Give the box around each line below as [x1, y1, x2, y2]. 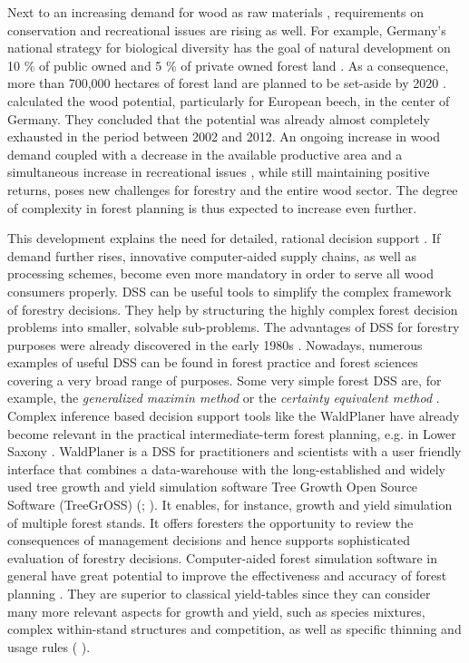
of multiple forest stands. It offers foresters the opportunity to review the [7, 512, 414, 531]
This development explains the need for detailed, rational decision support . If [7, 229, 441, 248]
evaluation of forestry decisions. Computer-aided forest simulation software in [7, 548, 437, 567]
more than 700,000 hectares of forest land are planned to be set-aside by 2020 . [7, 73, 446, 93]
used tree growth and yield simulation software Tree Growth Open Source [7, 477, 418, 496]
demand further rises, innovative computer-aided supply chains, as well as [7, 246, 416, 265]
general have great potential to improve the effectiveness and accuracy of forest [7, 566, 447, 585]
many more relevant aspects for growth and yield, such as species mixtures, [7, 601, 425, 620]
